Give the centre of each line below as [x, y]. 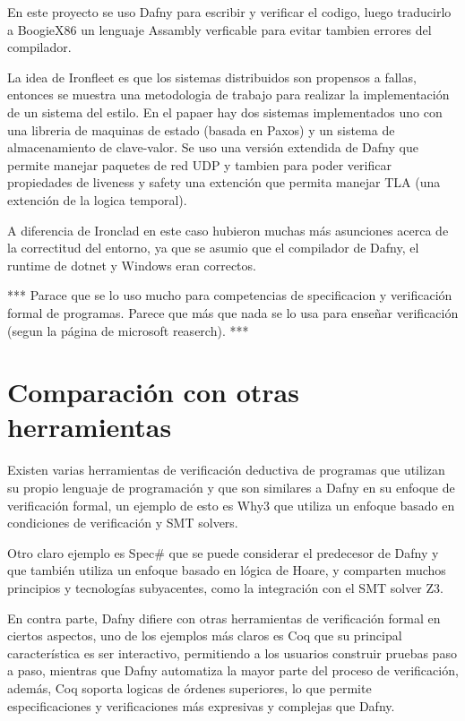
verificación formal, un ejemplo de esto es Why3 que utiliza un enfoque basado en [231, 505]
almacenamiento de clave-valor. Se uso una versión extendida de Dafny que [213, 147]
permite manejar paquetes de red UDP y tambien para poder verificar [199, 164]
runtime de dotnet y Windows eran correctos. [132, 265]
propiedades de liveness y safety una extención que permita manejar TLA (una [224, 182]
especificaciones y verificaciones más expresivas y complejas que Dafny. [201, 705]
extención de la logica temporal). [97, 199]
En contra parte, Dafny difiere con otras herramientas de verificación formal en [224, 618]
